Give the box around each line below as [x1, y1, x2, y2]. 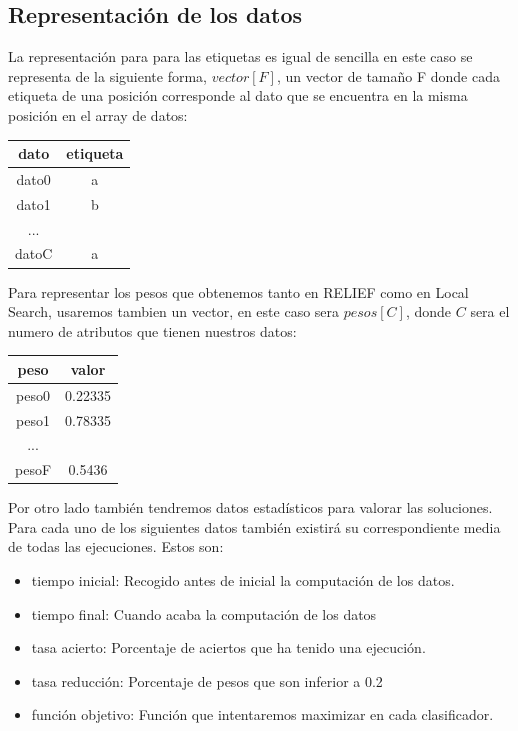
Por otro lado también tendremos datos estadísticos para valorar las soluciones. [8, 497, 493, 518]
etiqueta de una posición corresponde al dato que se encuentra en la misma [8, 85, 468, 106]
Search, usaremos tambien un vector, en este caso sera [8, 301, 340, 322]
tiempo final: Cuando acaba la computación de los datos [31, 603, 377, 624]
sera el [470, 301, 510, 322]
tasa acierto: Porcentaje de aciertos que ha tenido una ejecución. [31, 637, 426, 658]
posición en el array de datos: [8, 104, 188, 125]
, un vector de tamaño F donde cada [276, 65, 500, 86]
